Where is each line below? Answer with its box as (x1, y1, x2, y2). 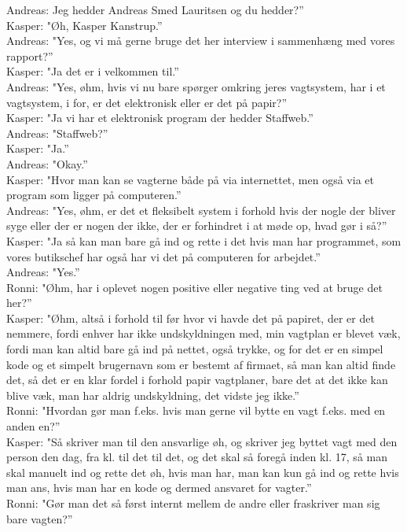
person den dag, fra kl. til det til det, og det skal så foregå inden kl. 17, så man (6, 449, 387, 465)
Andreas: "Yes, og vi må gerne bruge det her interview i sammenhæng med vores (6, 32, 395, 49)
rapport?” (6, 47, 53, 64)
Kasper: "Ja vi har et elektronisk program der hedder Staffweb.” (6, 109, 313, 126)
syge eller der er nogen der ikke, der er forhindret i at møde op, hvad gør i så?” (6, 217, 387, 234)
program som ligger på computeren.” (6, 187, 181, 203)
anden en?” (6, 418, 60, 434)
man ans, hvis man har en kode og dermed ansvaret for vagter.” (6, 479, 312, 496)
